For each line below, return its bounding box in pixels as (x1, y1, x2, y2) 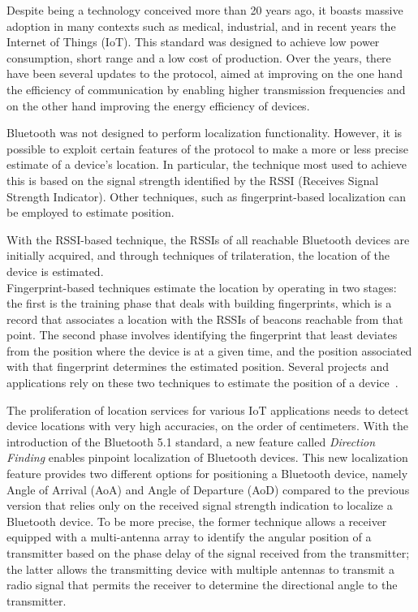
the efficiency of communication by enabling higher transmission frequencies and (6, 80, 406, 97)
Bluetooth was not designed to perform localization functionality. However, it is (6, 124, 403, 141)
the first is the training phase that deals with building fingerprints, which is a (6, 295, 392, 312)
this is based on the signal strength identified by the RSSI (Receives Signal (6, 171, 379, 188)
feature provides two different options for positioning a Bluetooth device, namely (6, 465, 408, 482)
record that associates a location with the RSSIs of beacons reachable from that (6, 310, 403, 327)
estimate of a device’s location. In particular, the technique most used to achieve (6, 156, 407, 173)
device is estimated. (6, 262, 104, 279)
